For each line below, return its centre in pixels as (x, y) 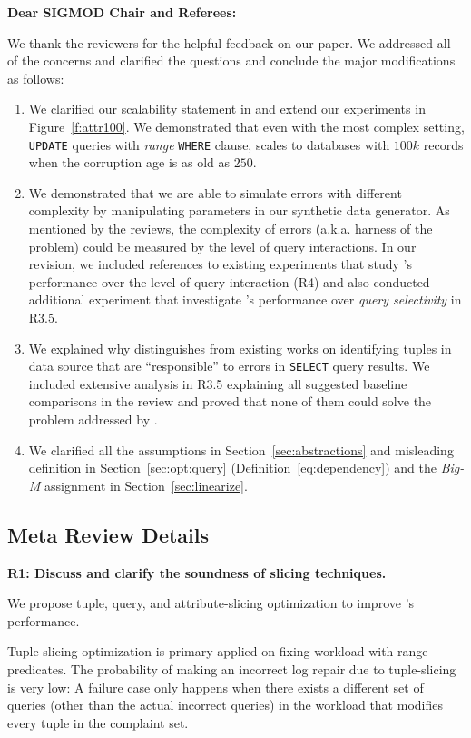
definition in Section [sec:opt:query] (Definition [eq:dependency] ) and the (233, 468)
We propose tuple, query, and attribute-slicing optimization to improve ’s (211, 603)
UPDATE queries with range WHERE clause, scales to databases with (209, 144)
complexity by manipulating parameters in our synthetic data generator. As (239, 210)
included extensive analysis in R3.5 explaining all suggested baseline (218, 383)
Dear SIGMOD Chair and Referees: (122, 12)
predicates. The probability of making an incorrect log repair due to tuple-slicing (232, 668)
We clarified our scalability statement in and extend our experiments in (227, 109)
